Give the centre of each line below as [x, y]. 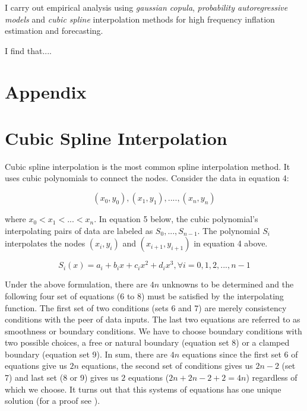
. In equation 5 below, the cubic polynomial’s [176, 219]
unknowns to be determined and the [228, 284]
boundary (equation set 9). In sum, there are [86, 354]
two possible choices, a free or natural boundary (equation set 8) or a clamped [147, 342]
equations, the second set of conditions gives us [167, 366]
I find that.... [28, 50]
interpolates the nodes [45, 243]
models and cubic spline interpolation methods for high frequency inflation [140, 19]
